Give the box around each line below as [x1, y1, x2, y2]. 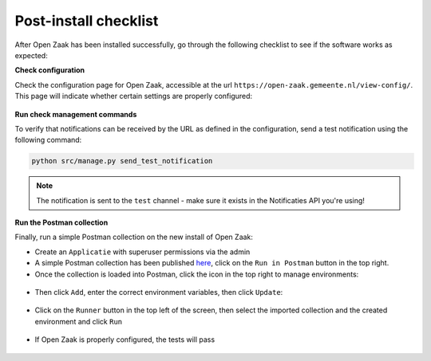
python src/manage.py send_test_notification [31, 156, 213, 166]
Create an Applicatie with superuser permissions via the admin [34, 247, 251, 257]
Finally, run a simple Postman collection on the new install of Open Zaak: [14, 232, 253, 242]
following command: [14, 135, 82, 145]
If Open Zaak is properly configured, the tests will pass [34, 335, 215, 344]
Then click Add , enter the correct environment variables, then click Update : [34, 287, 283, 296]
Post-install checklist [14, 12, 159, 29]
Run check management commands [14, 109, 137, 119]
